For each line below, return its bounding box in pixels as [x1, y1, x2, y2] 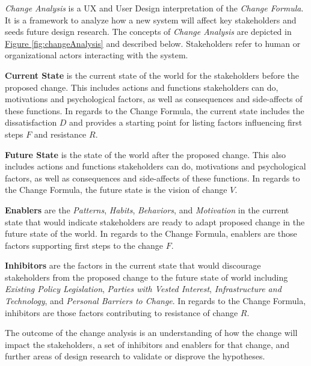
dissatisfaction [5, 116, 57, 129]
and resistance [34, 127, 87, 140]
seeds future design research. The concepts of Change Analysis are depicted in [5, 25, 292, 38]
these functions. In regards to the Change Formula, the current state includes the [5, 104, 304, 117]
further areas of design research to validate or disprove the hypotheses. [5, 350, 265, 362]
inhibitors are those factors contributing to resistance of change [5, 306, 238, 319]
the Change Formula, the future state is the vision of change [5, 183, 227, 196]
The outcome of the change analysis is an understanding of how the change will [5, 326, 298, 339]
